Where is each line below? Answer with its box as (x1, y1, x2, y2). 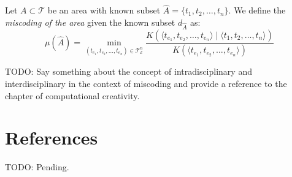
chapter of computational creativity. (5, 89, 140, 102)
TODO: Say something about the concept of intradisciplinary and (5, 65, 252, 78)
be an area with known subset (47, 4, 161, 17)
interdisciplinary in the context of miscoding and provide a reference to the (5, 77, 287, 90)
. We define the (228, 4, 286, 17)
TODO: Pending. (5, 160, 69, 173)
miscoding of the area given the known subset (5, 15, 175, 28)
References (5, 125, 98, 150)
